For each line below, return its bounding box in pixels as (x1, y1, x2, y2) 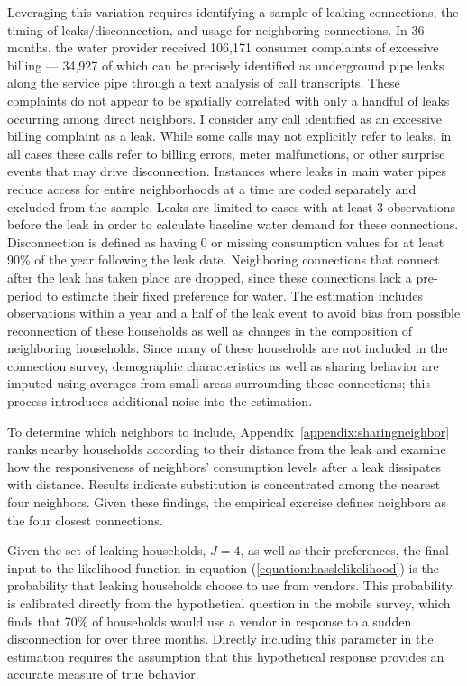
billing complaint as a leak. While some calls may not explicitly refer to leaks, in (7, 126, 452, 145)
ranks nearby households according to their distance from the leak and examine (7, 440, 446, 459)
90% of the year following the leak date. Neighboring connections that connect (7, 250, 440, 269)
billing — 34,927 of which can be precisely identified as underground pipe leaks (7, 55, 444, 74)
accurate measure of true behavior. (7, 664, 199, 683)
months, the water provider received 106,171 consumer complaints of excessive (7, 38, 439, 57)
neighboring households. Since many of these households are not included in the (7, 338, 448, 357)
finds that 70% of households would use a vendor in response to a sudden (7, 611, 412, 630)
